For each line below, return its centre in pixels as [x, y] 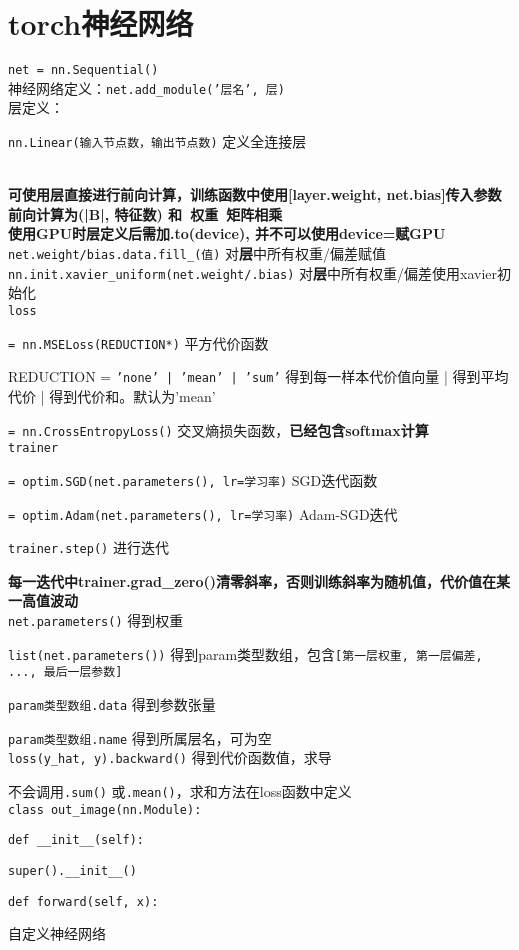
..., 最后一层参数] [65, 672]
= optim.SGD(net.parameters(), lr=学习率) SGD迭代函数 [193, 479]
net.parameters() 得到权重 [96, 620]
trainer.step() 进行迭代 [88, 547]
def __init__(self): [76, 840]
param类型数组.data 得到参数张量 [112, 703]
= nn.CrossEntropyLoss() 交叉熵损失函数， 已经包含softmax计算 [218, 429]
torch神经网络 [101, 23]
